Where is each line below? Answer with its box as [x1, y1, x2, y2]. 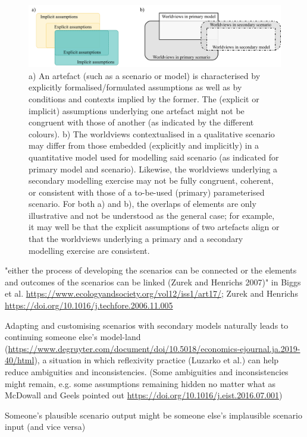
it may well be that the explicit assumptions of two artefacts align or [29, 221, 280, 233]
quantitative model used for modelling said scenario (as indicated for [29, 150, 279, 163]
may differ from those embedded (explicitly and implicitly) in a [29, 139, 259, 152]
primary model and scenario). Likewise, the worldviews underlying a [29, 162, 277, 175]
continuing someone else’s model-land [5, 331, 141, 343]
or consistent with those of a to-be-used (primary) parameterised [29, 186, 265, 198]
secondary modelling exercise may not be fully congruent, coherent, [29, 174, 274, 187]
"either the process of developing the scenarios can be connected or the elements [5, 264, 297, 276]
